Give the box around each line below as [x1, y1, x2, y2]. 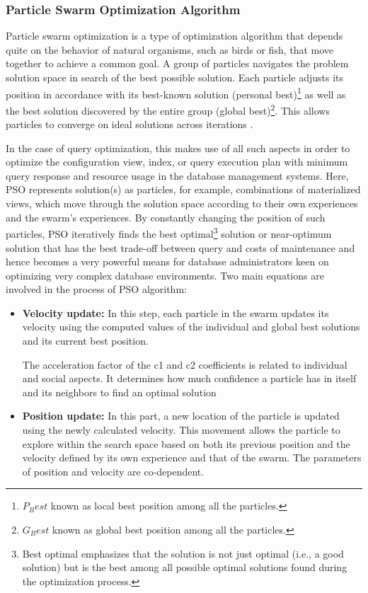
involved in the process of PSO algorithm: [6, 282, 187, 296]
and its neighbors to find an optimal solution [22, 384, 217, 399]
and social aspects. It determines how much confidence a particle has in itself [22, 371, 357, 386]
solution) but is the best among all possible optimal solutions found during [22, 560, 347, 575]
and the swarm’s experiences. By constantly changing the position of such [6, 209, 326, 224]
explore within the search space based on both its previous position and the [22, 436, 350, 451]
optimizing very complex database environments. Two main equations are [6, 267, 324, 282]
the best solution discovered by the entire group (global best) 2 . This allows [6, 100, 330, 117]
